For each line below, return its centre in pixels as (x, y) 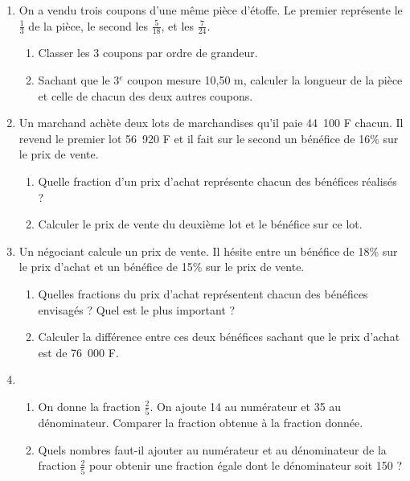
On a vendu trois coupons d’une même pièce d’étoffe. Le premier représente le (211, 10)
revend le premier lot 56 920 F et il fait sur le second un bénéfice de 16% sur (209, 138)
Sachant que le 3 (79, 80)
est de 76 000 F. (78, 352)
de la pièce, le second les (88, 25)
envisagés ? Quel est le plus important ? (137, 309)
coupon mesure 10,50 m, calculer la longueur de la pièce (265, 80)
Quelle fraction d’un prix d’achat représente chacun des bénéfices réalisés (217, 181)
